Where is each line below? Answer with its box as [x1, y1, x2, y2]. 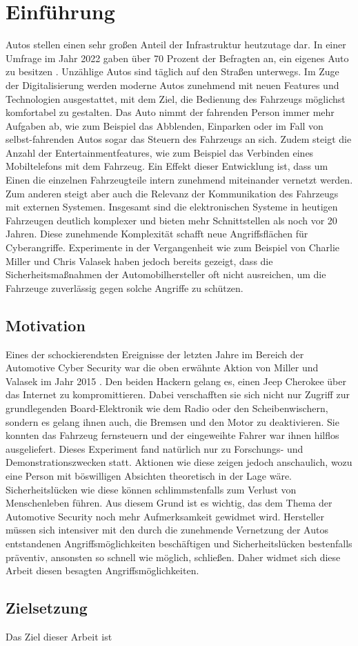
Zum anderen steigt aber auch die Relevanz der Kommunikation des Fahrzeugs [6, 186, 339, 200]
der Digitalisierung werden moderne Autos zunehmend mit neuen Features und [6, 77, 339, 92]
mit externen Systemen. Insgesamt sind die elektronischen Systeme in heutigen [6, 199, 338, 214]
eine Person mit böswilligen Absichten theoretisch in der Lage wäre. [6, 468, 292, 482]
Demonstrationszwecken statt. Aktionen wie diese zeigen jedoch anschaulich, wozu [6, 455, 352, 469]
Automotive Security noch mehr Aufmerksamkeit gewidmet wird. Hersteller [6, 509, 324, 523]
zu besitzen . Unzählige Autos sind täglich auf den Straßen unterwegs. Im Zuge [6, 64, 339, 79]
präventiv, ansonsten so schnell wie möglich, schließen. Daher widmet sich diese [6, 549, 341, 564]
